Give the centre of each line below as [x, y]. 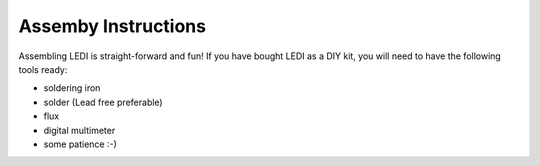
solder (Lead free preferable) [103, 102]
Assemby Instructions [112, 26]
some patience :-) [80, 144]
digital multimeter [79, 130]
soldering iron [72, 88]
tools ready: [43, 69]
